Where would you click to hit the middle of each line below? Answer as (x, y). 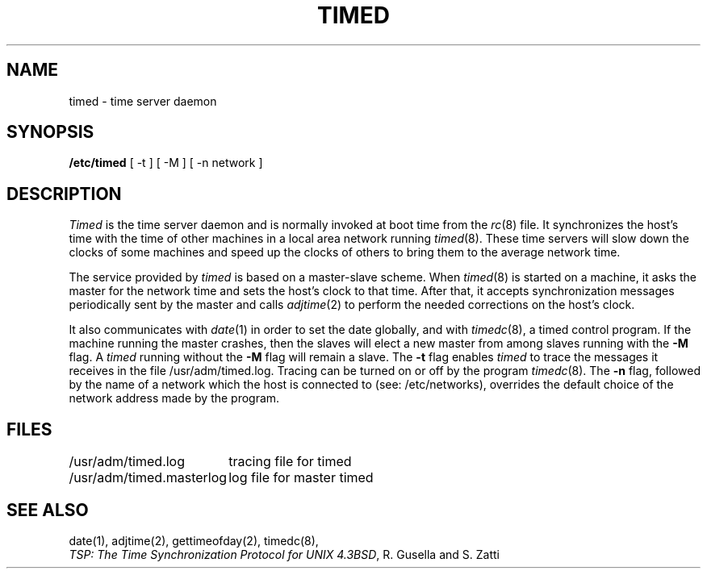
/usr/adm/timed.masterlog (148, 478)
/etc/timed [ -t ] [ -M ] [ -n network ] (166, 163)
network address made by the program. (174, 398)
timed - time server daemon (143, 101)
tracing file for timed (290, 462)
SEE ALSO (48, 510)
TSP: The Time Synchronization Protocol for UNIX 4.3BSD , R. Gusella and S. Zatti (284, 554)
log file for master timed (301, 478)
